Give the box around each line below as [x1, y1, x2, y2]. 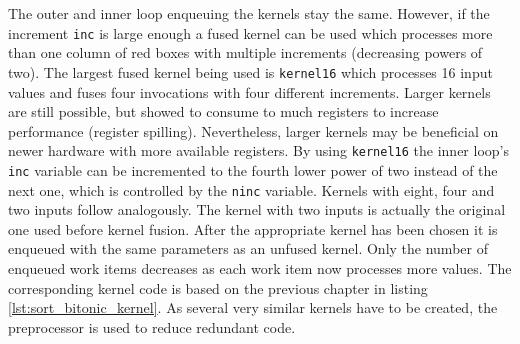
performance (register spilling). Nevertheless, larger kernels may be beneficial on [8, 120, 499, 141]
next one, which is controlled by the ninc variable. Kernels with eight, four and [8, 179, 495, 200]
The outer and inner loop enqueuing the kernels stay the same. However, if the [8, 3, 490, 23]
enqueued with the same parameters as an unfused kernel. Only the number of [8, 238, 488, 259]
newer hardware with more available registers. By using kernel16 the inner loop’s [8, 140, 509, 161]
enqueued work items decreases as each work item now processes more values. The [8, 258, 512, 279]
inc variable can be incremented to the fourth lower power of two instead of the [8, 159, 498, 180]
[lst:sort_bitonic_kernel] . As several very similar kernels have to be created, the [8, 297, 498, 318]
